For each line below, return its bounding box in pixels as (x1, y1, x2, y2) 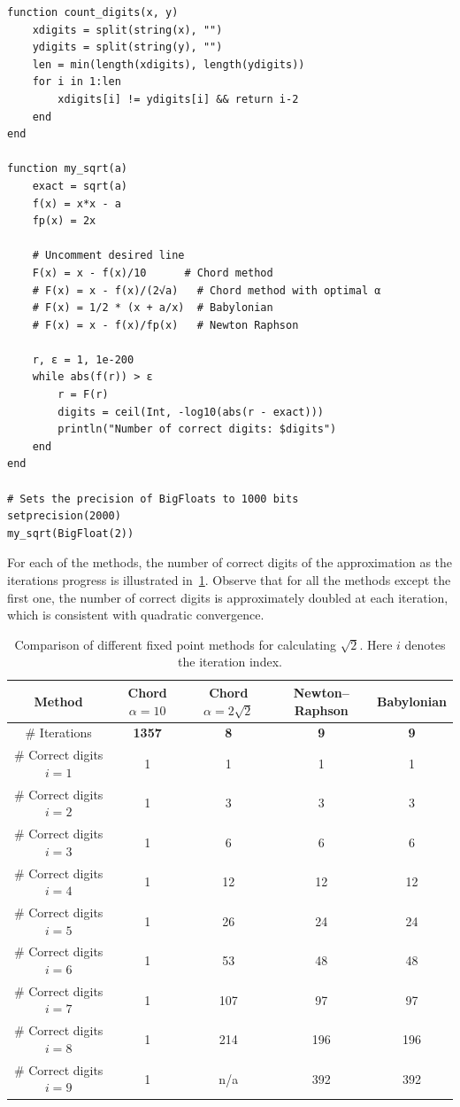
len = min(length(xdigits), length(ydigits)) (32, 58, 305, 71)
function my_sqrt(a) (7, 162, 128, 175)
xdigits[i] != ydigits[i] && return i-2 (57, 92, 299, 105)
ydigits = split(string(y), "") (32, 41, 223, 54)
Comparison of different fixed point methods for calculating (14, 635, 336, 653)
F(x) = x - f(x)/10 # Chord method (32, 266, 273, 279)
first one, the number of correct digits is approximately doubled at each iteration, (7, 588, 448, 606)
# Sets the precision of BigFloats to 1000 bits (7, 492, 299, 505)
